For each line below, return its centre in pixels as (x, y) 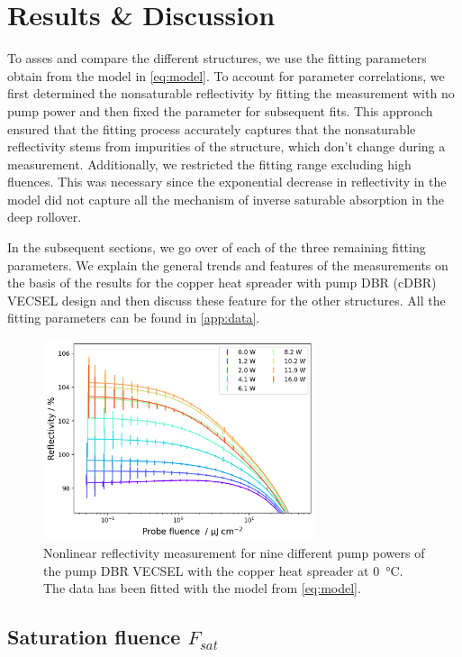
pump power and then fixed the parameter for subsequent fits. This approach (220, 110)
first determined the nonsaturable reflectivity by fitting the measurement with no (231, 93)
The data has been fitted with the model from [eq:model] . (202, 588)
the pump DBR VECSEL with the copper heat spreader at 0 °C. (223, 570)
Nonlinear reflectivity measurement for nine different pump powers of (234, 553)
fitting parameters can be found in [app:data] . (134, 318)
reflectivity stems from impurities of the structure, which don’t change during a (226, 146)
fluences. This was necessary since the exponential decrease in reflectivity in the (227, 182)
